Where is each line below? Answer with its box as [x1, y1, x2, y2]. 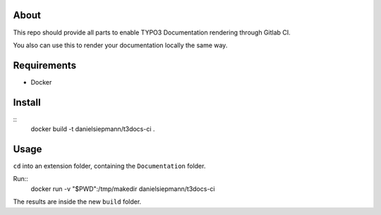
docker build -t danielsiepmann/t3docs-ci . [30, 125, 155, 133]
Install [13, 96, 42, 109]
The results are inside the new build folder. [13, 197, 142, 206]
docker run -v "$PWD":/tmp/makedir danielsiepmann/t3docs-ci [30, 184, 215, 193]
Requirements [13, 59, 77, 71]
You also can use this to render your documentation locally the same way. [13, 41, 228, 49]
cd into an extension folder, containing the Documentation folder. [13, 162, 206, 171]
